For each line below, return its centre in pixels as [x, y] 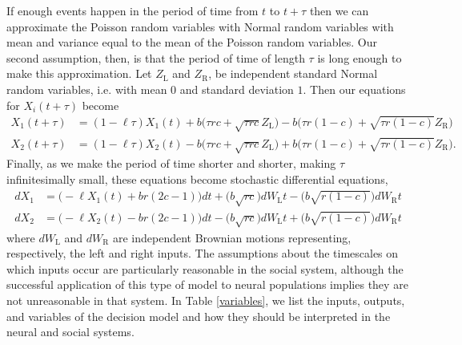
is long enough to [360, 57]
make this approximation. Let [79, 73]
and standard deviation [237, 89]
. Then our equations [354, 89]
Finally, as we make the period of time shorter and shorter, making [171, 163]
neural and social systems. [70, 332]
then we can [339, 10]
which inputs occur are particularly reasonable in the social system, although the [205, 268]
